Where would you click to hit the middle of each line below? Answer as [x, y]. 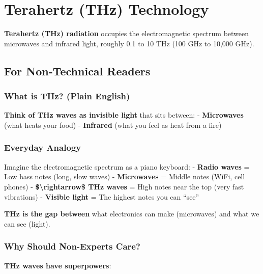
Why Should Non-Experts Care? [72, 246]
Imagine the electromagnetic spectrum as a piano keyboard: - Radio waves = [127, 166]
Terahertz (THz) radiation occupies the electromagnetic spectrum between [127, 33]
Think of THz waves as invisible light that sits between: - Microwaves [124, 115]
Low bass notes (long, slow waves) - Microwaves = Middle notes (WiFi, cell [125, 176]
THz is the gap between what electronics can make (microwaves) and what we [132, 214]
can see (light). [27, 223]
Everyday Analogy [43, 147]
